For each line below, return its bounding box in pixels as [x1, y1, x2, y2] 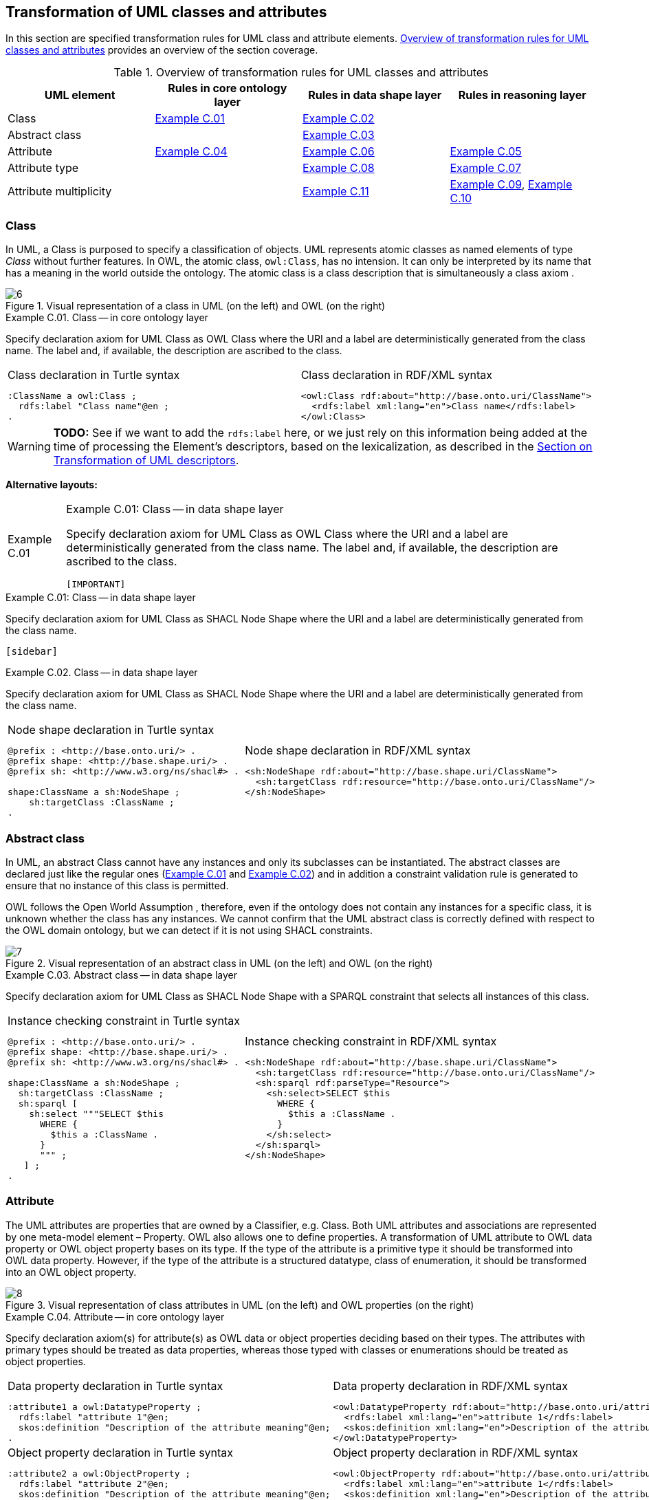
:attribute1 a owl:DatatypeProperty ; [8, 1401, 201, 1412]
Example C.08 [302, 161, 375, 175]
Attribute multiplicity [8, 184, 112, 199]
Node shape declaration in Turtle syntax [8, 723, 214, 737]
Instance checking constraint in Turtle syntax [8, 1013, 240, 1028]
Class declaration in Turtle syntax [8, 368, 180, 382]
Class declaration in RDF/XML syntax [300, 368, 493, 382]
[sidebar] [5, 646, 58, 657]
